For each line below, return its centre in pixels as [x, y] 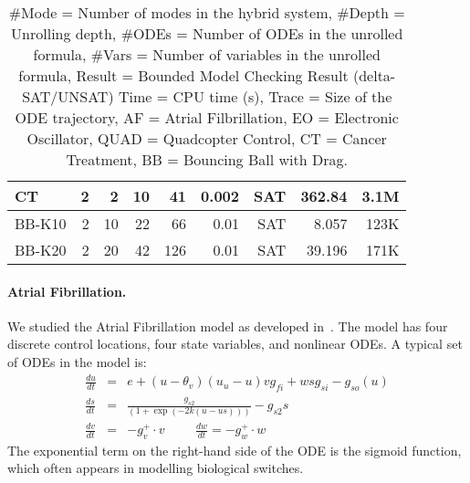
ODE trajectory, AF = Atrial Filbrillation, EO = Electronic [207, 117]
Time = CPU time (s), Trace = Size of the [255, 96]
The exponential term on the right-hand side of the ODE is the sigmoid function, [235, 450]
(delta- [374, 75]
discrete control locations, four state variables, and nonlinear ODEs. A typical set [235, 344]
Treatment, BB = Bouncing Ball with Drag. [207, 159]
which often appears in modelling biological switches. [156, 468]
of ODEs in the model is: [77, 361]
